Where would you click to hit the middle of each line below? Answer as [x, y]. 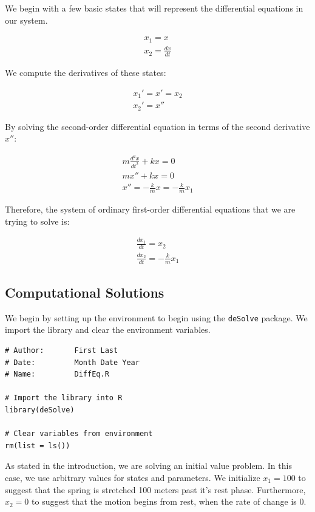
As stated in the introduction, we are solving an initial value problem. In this [148, 466]
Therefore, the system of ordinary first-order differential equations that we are [150, 209]
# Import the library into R [64, 398]
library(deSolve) [40, 410]
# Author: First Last [62, 350]
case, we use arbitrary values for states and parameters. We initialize [133, 477]
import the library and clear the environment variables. [108, 329]
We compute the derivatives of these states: [86, 73]
